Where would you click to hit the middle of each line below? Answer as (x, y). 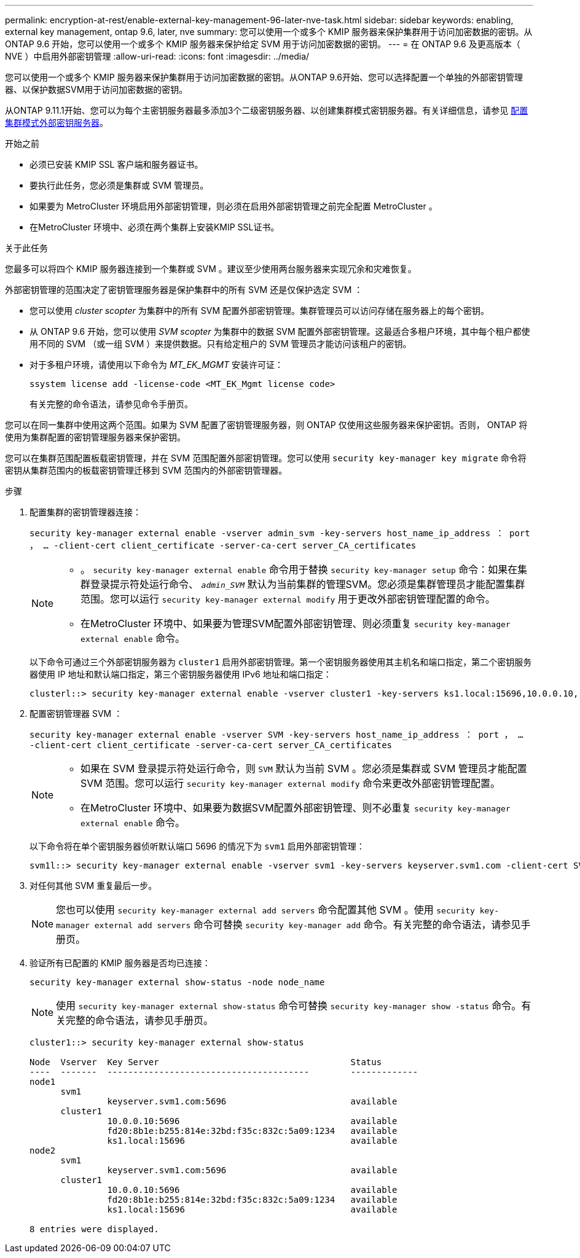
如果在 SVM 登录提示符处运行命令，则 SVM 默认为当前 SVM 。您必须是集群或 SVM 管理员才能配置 (304, 768)
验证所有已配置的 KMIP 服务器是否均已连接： (120, 963)
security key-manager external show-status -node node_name (177, 982)
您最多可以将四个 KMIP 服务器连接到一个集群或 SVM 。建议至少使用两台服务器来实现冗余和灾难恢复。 (211, 269)
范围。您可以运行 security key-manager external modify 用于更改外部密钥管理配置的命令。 (288, 599)
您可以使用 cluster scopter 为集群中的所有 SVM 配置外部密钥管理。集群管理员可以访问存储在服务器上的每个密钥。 (260, 311)
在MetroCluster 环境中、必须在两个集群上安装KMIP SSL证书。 (155, 227)
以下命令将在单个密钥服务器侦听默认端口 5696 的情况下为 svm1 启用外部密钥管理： (197, 846)
